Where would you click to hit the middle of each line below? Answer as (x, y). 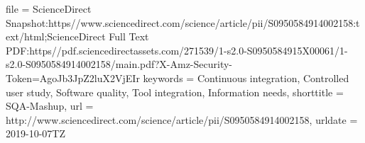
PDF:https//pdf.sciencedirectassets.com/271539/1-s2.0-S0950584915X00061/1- (177, 50)
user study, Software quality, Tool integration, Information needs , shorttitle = (175, 92)
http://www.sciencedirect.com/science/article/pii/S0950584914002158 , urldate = (182, 119)
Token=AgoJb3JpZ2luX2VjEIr (73, 78)
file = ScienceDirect (49, 8)
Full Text (129, 36)
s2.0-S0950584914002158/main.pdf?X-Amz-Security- (119, 64)
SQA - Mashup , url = (50, 106)
